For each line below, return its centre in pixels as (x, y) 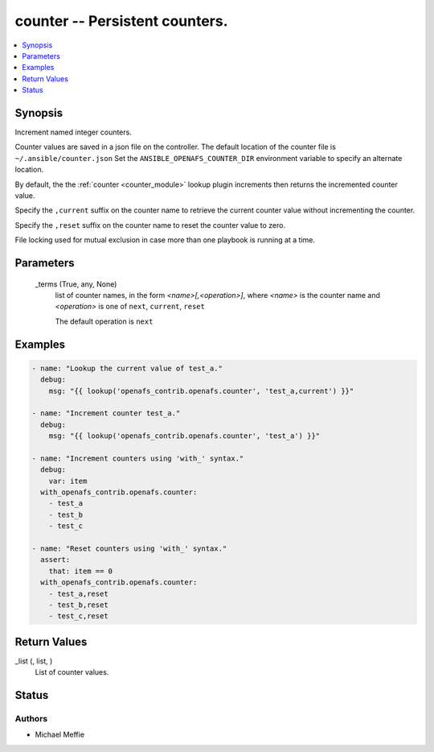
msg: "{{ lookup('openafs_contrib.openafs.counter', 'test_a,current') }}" (201, 391)
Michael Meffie (59, 735)
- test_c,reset (78, 616)
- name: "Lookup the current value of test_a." (127, 368)
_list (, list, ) (34, 661)
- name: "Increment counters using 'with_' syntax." (138, 458)
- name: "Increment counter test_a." (106, 413)
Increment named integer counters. (73, 132)
